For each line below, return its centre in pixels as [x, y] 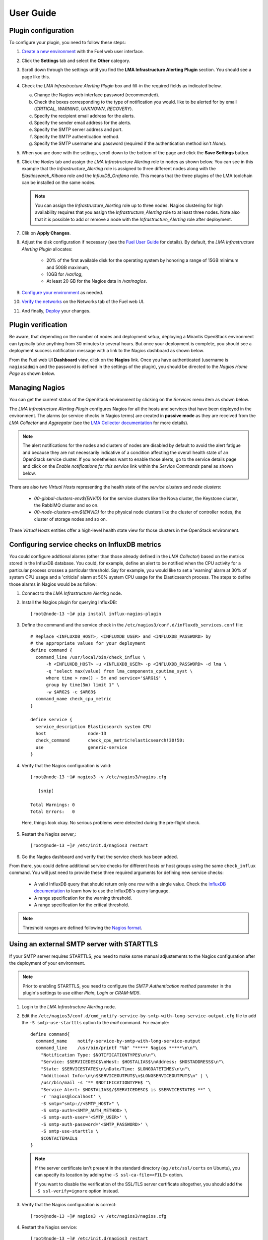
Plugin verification [38, 325]
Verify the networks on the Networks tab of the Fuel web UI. [83, 302]
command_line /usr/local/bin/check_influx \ [91, 657]
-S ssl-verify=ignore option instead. [77, 1191]
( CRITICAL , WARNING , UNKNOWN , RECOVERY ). [84, 109]
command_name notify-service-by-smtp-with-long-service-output [118, 1041]
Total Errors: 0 [53, 811]
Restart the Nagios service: [49, 1227]
